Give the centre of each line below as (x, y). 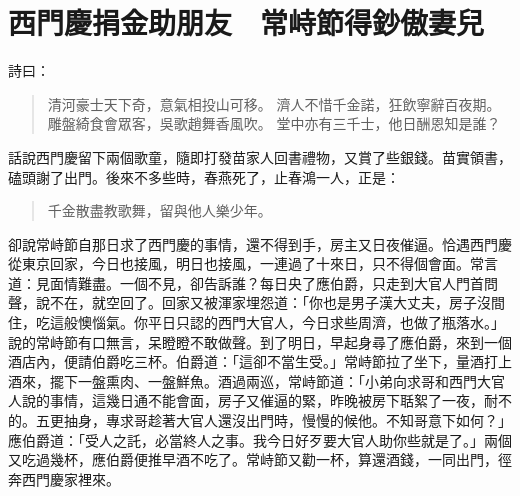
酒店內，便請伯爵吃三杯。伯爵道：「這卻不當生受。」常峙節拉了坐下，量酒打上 (260, 361)
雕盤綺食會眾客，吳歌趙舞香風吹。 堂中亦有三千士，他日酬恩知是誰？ (274, 123)
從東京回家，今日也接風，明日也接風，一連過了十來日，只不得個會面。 (239, 263)
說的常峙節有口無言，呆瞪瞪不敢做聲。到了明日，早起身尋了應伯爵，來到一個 (260, 341)
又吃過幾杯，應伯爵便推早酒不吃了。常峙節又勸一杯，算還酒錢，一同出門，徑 (260, 459)
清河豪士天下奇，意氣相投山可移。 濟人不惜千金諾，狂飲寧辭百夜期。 (274, 103)
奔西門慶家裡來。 (64, 478)
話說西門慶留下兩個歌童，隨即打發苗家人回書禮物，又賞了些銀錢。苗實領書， (260, 156)
